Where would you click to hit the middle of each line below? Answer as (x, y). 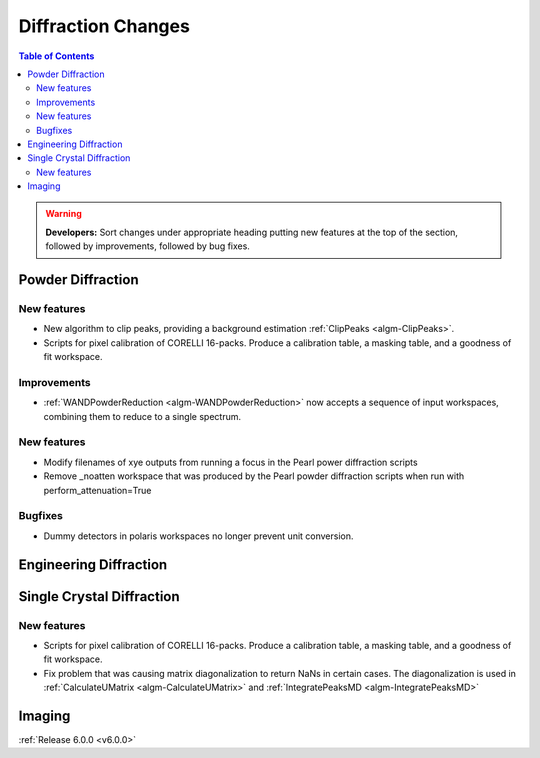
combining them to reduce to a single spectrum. (142, 416)
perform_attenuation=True (97, 490)
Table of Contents (56, 56)
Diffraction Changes (104, 26)
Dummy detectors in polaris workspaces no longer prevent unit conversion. (198, 536)
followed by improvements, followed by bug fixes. (147, 246)
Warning (63, 214)
